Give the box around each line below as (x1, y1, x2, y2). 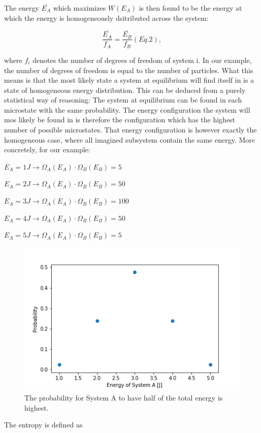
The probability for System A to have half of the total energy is (24, 392, 223, 403)
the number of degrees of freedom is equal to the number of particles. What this (4, 64, 253, 75)
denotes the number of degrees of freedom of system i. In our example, (32, 54, 252, 65)
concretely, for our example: (4, 144, 90, 155)
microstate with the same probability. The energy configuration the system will (4, 104, 250, 115)
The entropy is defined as (4, 419, 83, 430)
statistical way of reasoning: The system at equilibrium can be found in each (4, 94, 242, 105)
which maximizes (53, 3, 106, 13)
